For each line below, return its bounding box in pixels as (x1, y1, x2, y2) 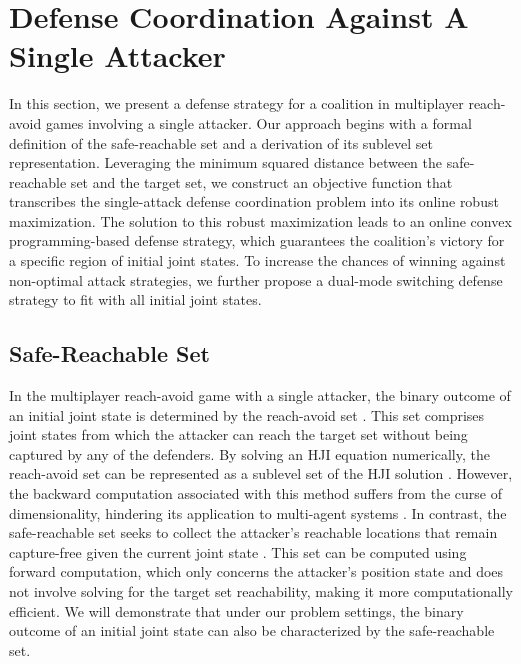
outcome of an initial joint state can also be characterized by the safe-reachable (9, 620, 495, 641)
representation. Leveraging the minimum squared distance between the (9, 152, 443, 173)
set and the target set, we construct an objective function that (70, 171, 453, 192)
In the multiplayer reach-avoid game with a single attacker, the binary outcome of (9, 385, 511, 406)
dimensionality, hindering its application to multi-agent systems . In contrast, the (9, 502, 507, 523)
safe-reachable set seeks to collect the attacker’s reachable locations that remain (9, 522, 498, 543)
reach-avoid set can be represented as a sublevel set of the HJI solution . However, (9, 463, 513, 484)
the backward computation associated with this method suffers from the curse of (9, 483, 502, 504)
